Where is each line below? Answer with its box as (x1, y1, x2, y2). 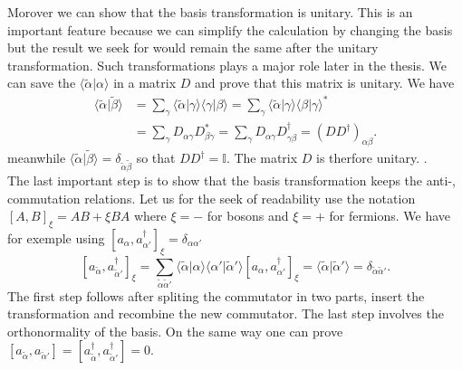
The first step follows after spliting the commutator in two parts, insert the (7, 286, 425, 305)
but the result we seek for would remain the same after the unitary (7, 38, 379, 57)
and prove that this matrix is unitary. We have (195, 73, 455, 92)
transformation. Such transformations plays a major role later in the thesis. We (7, 55, 447, 74)
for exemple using (7, 228, 105, 247)
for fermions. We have (329, 206, 451, 225)
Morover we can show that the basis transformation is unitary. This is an (7, 3, 413, 21)
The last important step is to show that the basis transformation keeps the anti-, (7, 170, 456, 189)
